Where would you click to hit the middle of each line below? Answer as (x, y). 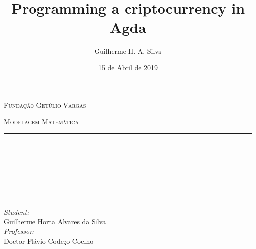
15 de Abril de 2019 (128, 67)
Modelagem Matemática (41, 121)
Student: (16, 212)
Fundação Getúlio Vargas (45, 105)
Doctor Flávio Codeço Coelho (49, 240)
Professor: (19, 231)
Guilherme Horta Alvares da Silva (55, 221)
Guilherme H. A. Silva (128, 51)
